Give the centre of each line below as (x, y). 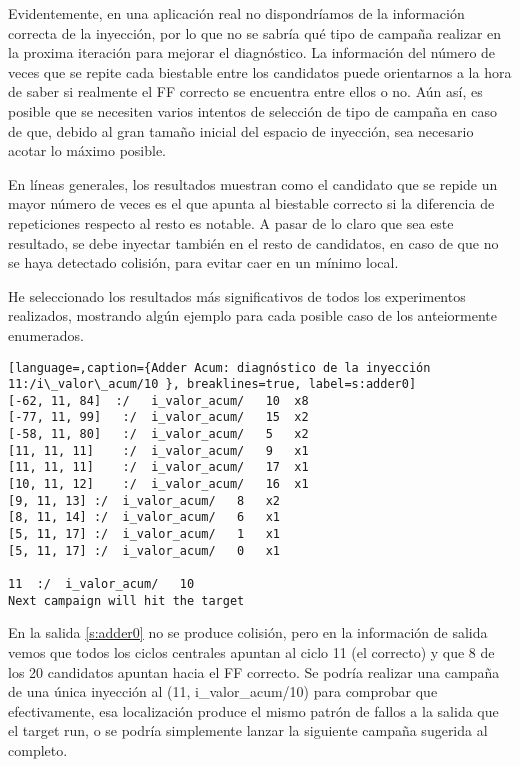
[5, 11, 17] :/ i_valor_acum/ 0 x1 (144, 550)
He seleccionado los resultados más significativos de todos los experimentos (237, 295)
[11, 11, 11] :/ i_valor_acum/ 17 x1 (158, 467)
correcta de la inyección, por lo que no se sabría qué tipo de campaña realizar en (255, 32)
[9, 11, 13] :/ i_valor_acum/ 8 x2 (144, 500)
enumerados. (46, 334)
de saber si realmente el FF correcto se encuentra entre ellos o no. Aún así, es (245, 91)
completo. (38, 749)
